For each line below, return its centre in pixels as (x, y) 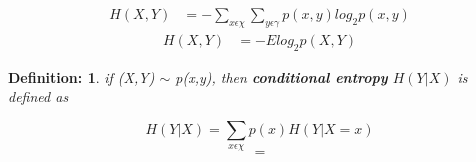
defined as (38, 96)
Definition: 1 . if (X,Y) (81, 76)
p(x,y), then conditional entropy (281, 76)
